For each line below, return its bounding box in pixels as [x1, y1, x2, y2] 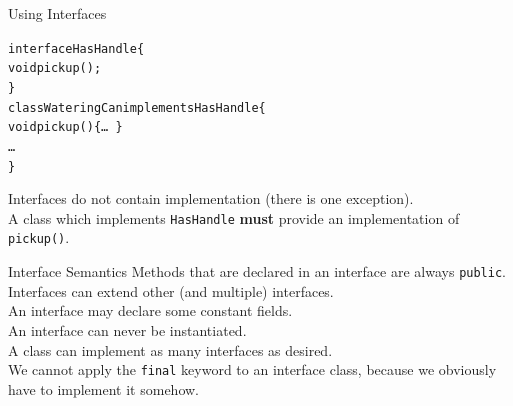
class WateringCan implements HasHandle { [8, 100, 266, 115]
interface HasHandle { [8, 41, 145, 56]
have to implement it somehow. [8, 378, 199, 399]
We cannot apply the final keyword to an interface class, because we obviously [8, 359, 497, 380]
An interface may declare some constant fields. [8, 300, 293, 321]
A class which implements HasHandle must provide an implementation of [8, 207, 460, 228]
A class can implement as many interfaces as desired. [8, 339, 333, 360]
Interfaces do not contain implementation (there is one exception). [8, 188, 414, 209]
